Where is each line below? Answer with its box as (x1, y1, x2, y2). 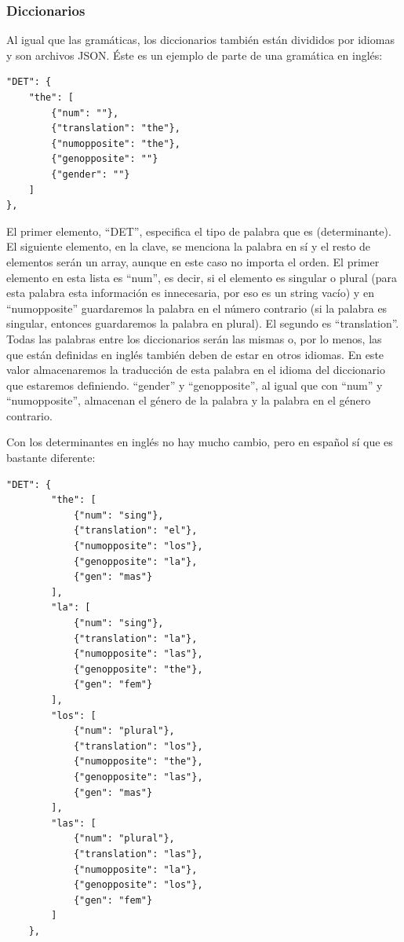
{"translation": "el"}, (73, 525, 198, 537)
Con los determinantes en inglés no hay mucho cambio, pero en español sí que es (6, 434, 393, 450)
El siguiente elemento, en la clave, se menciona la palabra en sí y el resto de (6, 238, 371, 255)
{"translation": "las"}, (73, 848, 203, 860)
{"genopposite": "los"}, (73, 879, 203, 891)
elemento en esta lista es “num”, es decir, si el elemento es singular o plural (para (6, 269, 397, 285)
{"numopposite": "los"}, (73, 541, 203, 552)
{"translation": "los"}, (73, 740, 203, 752)
